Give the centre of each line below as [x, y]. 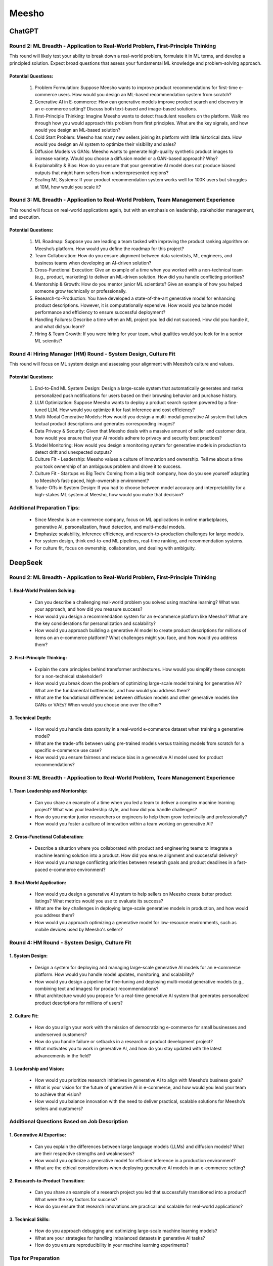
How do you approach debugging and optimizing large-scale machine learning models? [126, 1231]
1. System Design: [29, 956]
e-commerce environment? [77, 869]
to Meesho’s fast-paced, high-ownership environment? [92, 481]
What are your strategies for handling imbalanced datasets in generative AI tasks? [120, 1238]
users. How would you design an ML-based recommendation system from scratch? [145, 95]
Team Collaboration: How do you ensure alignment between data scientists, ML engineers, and [133, 256]
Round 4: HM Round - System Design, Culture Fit [70, 942]
